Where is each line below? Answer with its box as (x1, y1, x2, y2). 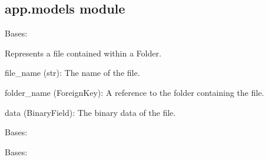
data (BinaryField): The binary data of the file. (5, 106, 176, 118)
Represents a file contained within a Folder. (5, 46, 161, 59)
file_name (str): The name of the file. (5, 66, 140, 79)
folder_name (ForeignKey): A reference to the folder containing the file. (5, 86, 264, 98)
